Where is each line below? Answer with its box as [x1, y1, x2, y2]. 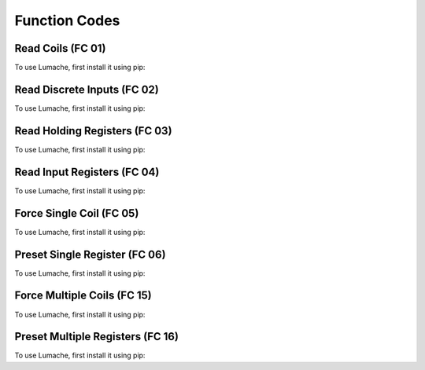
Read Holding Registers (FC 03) [14, 124, 172, 137]
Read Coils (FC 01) [14, 42, 106, 55]
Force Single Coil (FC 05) [14, 207, 139, 220]
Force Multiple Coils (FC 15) [14, 289, 153, 302]
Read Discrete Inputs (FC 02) [14, 82, 159, 96]
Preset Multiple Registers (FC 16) [14, 330, 179, 343]
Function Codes [14, 12, 120, 29]
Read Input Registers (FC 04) [14, 165, 160, 178]
